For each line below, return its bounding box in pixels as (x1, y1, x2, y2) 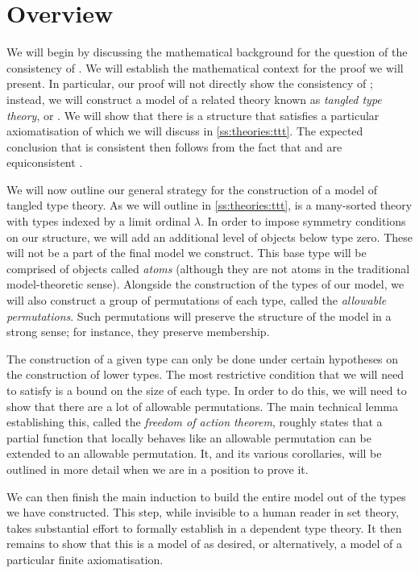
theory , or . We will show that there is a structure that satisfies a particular (6, 106, 380, 123)
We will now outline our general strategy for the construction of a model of (6, 181, 378, 197)
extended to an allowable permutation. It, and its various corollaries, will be (6, 445, 382, 462)
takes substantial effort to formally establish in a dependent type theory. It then (6, 519, 402, 536)
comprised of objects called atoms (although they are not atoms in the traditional (6, 260, 410, 276)
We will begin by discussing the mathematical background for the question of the (6, 44, 408, 60)
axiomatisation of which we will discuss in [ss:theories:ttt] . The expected (6, 122, 363, 139)
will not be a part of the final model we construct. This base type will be (6, 244, 367, 261)
